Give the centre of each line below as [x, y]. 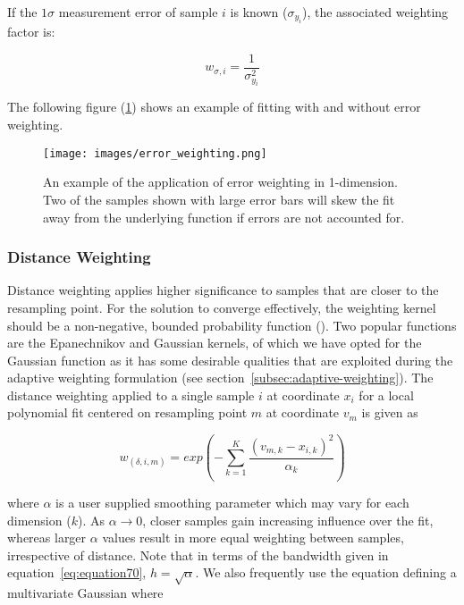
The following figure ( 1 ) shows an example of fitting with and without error [214, 107]
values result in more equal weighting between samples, [253, 538]
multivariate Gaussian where [85, 593]
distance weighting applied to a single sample [131, 395]
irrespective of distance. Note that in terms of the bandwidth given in [198, 555]
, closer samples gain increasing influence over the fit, [288, 520]
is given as [390, 412]
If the [22, 12]
